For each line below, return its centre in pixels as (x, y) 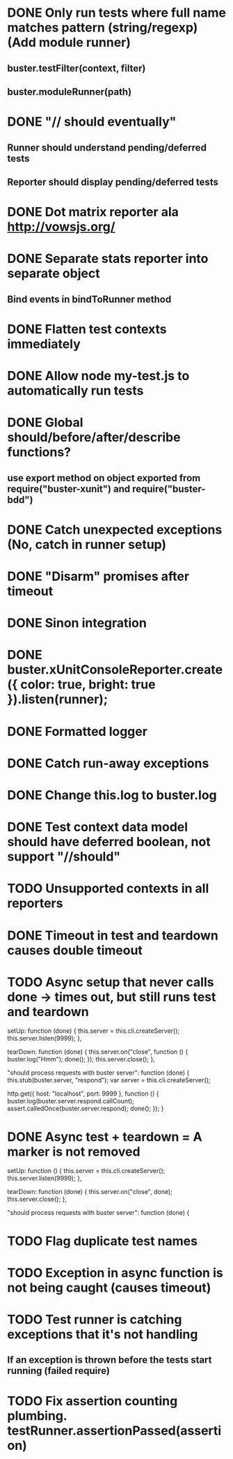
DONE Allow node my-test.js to (98, 376)
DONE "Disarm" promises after (98, 576)
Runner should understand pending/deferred (107, 148)
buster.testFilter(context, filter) (77, 68)
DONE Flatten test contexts (87, 329)
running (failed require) (58, 1371)
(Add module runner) (69, 43)
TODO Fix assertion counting (93, 1401)
